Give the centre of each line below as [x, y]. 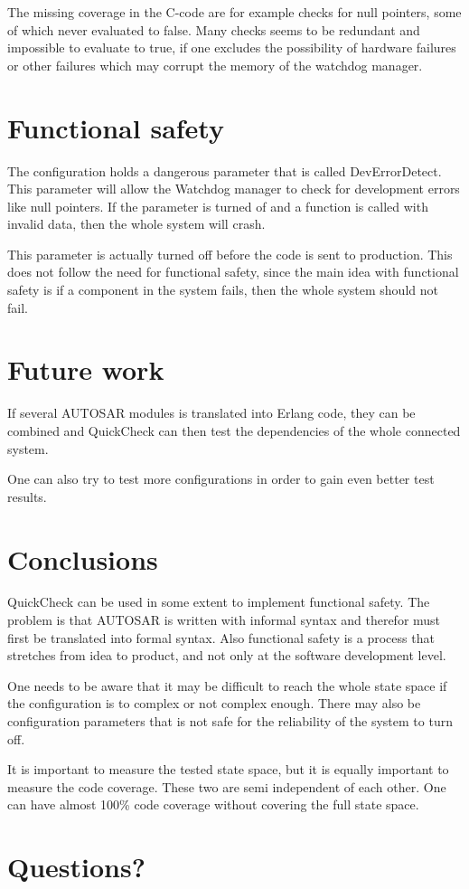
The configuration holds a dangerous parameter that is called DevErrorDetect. [225, 170]
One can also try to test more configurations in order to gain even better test [221, 479]
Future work [86, 369]
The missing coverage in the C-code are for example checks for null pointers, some [234, 12]
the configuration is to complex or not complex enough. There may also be [214, 703]
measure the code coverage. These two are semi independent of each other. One [227, 786]
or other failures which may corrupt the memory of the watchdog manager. [215, 65]
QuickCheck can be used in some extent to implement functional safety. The [219, 602]
